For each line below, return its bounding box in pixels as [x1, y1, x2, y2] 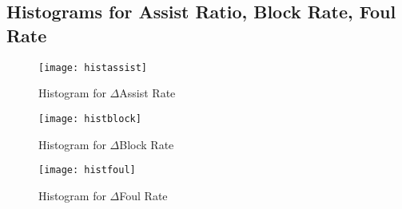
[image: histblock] [38, 112, 141, 124]
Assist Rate [119, 85, 176, 101]
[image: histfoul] [38, 164, 136, 176]
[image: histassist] [38, 61, 148, 73]
